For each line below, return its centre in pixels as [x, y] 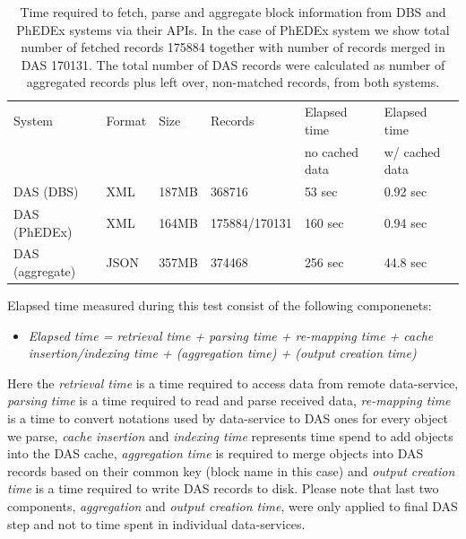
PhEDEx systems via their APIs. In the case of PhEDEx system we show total [233, 29]
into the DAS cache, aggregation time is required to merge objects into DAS [216, 453]
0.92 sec [406, 191]
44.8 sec [406, 262]
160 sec [324, 222]
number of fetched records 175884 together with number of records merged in [233, 47]
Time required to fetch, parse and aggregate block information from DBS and [233, 12]
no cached [332, 151]
